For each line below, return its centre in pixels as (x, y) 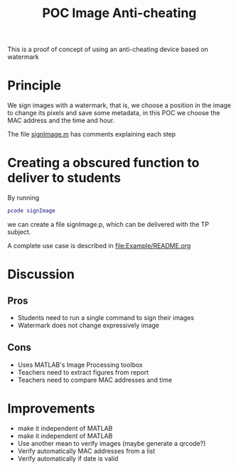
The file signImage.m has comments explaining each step (92, 134)
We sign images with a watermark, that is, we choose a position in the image (119, 105)
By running (23, 198)
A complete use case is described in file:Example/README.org (99, 245)
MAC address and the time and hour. (61, 121)
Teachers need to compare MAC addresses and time (95, 380)
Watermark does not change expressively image (88, 325)
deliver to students (64, 178)
